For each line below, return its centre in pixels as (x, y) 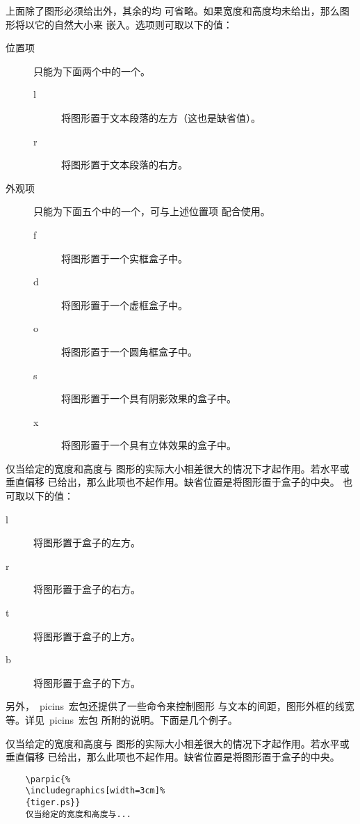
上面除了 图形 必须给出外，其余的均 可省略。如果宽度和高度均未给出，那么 (173, 10)
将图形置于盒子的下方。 (87, 682)
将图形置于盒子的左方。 (87, 542)
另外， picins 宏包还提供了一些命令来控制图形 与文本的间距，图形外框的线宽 (180, 706)
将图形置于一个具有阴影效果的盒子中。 (149, 398)
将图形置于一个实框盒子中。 (124, 258)
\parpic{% (48, 779)
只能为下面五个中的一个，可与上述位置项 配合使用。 (152, 211)
